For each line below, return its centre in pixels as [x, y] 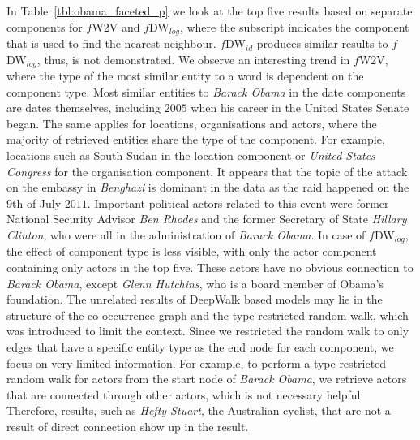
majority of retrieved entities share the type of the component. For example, [196, 139]
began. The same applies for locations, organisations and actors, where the [192, 123]
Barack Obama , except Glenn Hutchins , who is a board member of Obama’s [195, 283]
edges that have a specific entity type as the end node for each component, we [200, 347]
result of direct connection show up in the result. [128, 427]
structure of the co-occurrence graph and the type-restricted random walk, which [208, 315]
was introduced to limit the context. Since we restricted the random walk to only [208, 331]
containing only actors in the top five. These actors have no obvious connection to [210, 267]
